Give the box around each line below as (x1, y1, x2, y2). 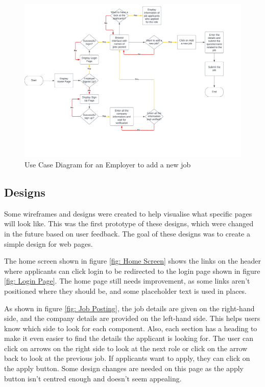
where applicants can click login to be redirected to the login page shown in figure (4, 265, 260, 276)
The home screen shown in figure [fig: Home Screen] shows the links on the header (4, 255, 261, 266)
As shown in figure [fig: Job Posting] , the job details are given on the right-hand (4, 303, 255, 313)
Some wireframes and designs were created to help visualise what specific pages (4, 208, 252, 219)
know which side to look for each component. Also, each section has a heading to (4, 322, 257, 333)
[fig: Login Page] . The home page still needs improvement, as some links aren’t (4, 275, 250, 286)
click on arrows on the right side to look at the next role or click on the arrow (4, 342, 248, 353)
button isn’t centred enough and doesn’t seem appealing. (4, 373, 182, 383)
